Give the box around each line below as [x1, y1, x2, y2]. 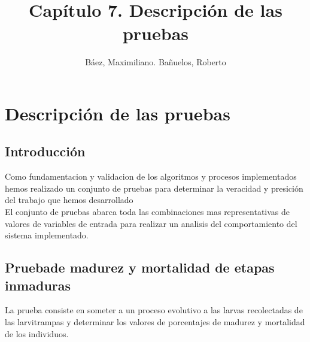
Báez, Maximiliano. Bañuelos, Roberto [85, 56, 226, 68]
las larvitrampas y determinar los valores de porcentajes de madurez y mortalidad [5, 316, 305, 328]
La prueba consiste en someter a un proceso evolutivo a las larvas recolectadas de [5, 304, 303, 316]
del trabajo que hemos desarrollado [5, 193, 133, 206]
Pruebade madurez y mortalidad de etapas [5, 258, 275, 277]
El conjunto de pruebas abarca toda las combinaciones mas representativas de [5, 205, 290, 218]
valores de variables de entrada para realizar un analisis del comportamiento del [5, 217, 297, 229]
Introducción [5, 142, 86, 161]
